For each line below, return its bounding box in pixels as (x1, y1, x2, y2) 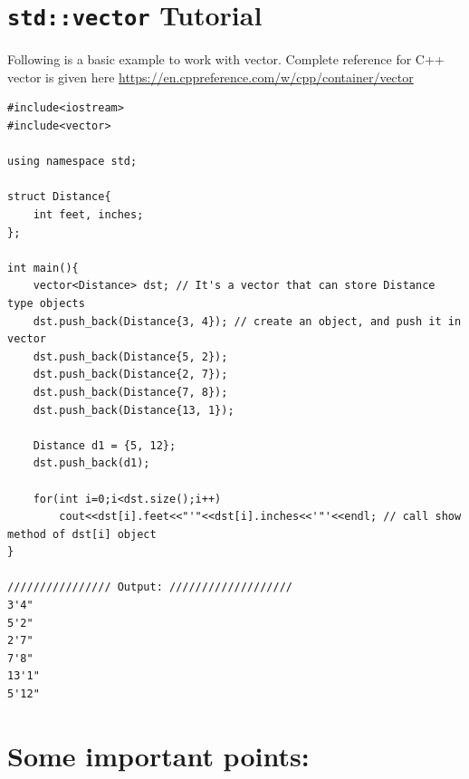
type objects (7, 296, 85, 310)
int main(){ (7, 261, 79, 274)
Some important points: (7, 736, 310, 774)
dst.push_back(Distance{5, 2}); (33, 350, 228, 363)
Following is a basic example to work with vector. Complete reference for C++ (7, 50, 445, 69)
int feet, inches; (33, 208, 144, 221)
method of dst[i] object (7, 527, 157, 541)
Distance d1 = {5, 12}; (33, 438, 177, 452)
